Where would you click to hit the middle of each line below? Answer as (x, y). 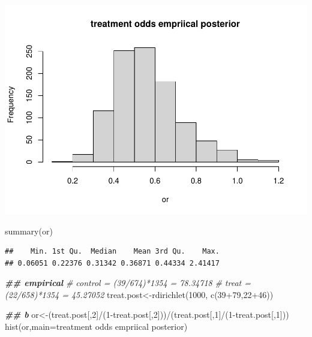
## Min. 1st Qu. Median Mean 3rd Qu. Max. (112, 252)
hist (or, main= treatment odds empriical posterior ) (96, 327)
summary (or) (29, 231)
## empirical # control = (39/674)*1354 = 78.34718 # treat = (128, 283)
